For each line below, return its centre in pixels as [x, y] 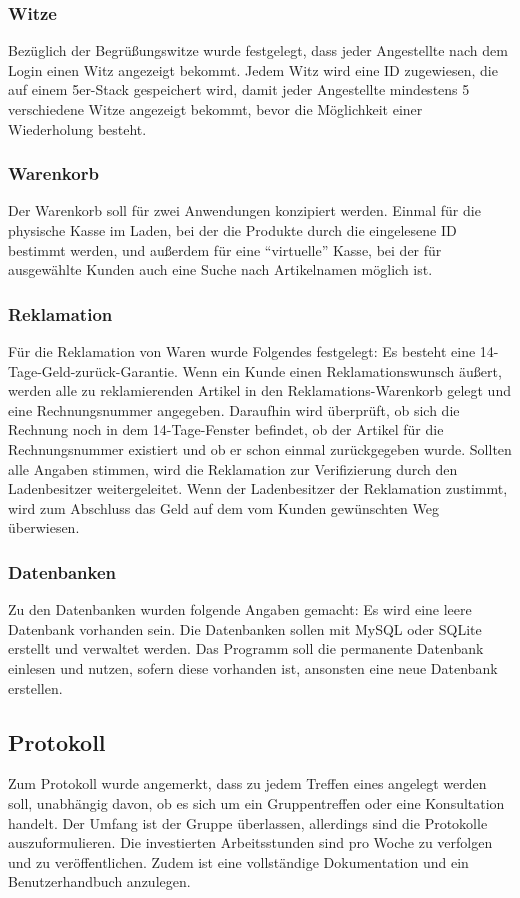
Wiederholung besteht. [77, 128]
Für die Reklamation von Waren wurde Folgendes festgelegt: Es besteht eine [242, 351]
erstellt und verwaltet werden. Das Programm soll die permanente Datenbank [246, 648]
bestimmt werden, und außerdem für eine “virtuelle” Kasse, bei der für [225, 249]
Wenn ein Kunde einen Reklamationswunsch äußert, [342, 370]
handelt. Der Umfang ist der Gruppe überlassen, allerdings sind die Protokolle [248, 822]
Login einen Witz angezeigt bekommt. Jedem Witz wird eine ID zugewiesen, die [253, 69]
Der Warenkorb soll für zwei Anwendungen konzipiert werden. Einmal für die [244, 210]
